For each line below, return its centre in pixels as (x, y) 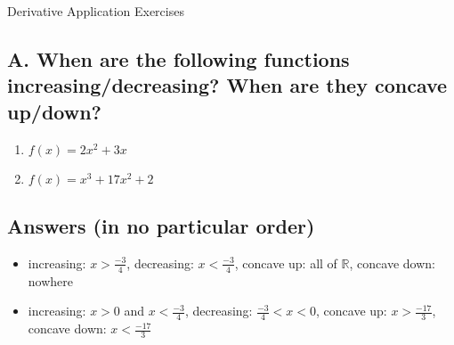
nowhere (51, 280)
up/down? (55, 111)
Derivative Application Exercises (96, 11)
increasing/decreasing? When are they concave (227, 85)
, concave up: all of (286, 263)
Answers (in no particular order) (161, 225)
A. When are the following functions (178, 58)
